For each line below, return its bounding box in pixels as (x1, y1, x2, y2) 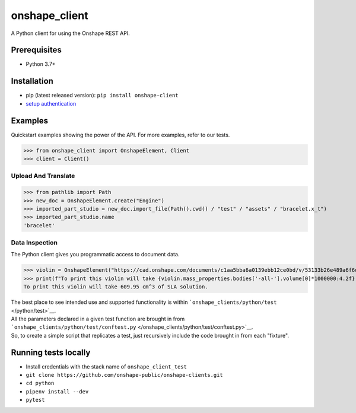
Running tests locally (11, 347, 91, 357)
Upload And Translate (11, 172, 75, 180)
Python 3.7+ (26, 61, 56, 68)
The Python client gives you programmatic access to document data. (11, 251, 180, 258)
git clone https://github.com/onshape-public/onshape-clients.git (26, 371, 224, 379)
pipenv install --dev (26, 388, 89, 395)
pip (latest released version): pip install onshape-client (26, 92, 179, 99)
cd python (26, 380, 55, 387)
